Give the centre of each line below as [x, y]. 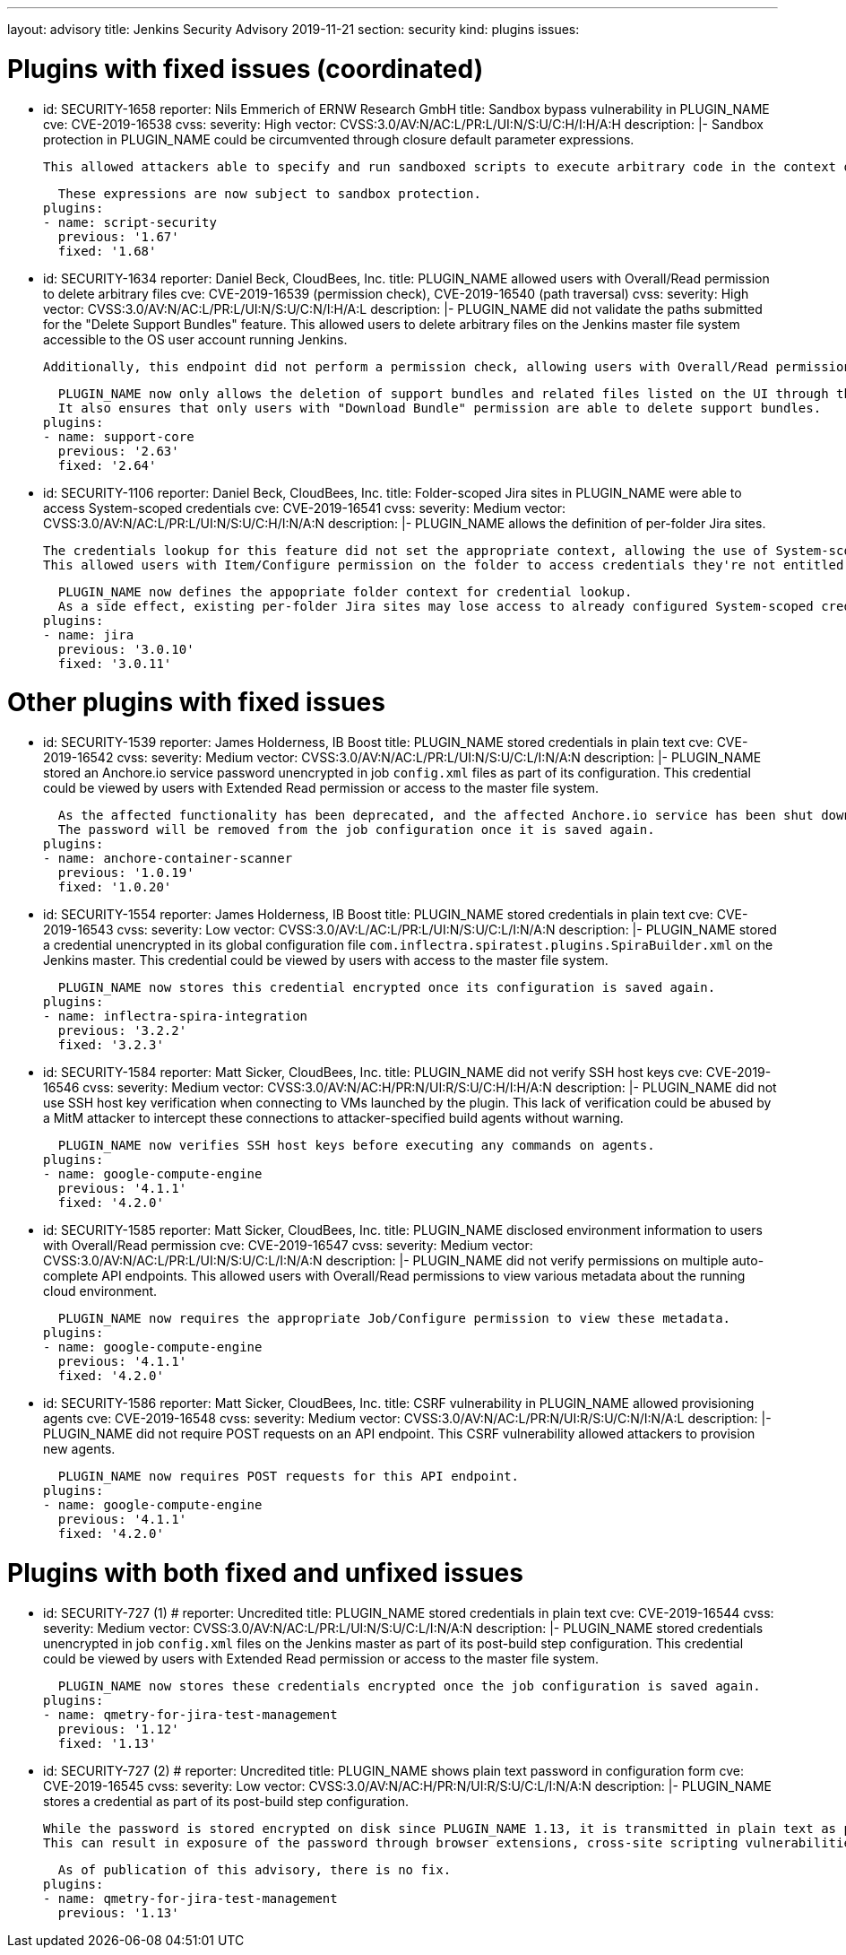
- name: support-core [119, 436]
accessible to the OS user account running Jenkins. [195, 339]
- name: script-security [130, 222]
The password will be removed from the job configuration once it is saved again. [356, 830]
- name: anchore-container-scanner [168, 858]
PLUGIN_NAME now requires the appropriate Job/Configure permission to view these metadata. [394, 1318]
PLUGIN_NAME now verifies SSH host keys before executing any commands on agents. [356, 1145]
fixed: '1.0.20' [115, 887]
